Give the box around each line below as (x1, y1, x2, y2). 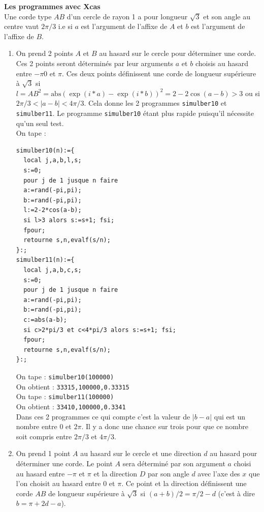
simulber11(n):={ (16, 256, 75, 264)
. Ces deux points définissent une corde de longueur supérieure (62, 68, 256, 78)
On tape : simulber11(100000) (16, 391, 114, 402)
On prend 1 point (16, 448, 71, 459)
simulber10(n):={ (16, 146, 75, 154)
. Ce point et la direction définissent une (121, 478, 247, 489)
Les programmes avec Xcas (4, 1, 101, 11)
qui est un (214, 411, 245, 421)
